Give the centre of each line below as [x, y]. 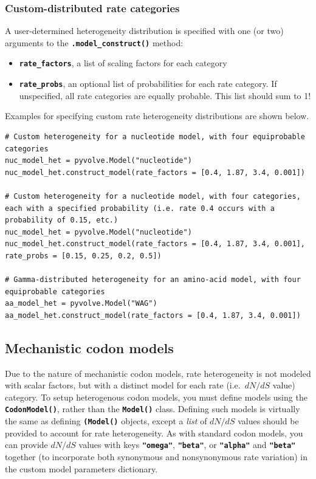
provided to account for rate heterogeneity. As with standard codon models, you [154, 432]
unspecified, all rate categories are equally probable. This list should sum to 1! [165, 95]
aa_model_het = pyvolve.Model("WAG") [81, 304]
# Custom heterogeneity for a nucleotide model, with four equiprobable [155, 136]
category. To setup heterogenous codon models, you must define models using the [156, 397]
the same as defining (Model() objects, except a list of [106, 421]
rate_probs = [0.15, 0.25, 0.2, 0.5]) [83, 256]
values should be [268, 421]
